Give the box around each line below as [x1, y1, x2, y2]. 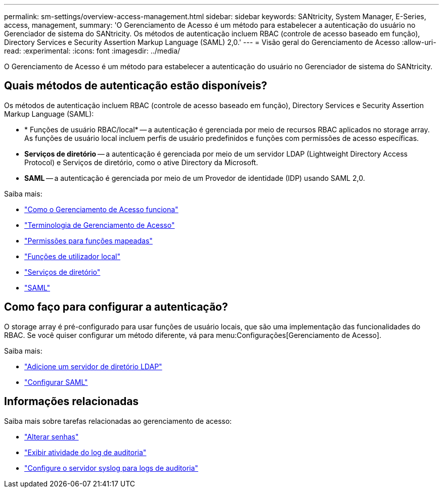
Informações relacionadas [4, 395, 139, 408]
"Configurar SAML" [24, 377, 88, 386]
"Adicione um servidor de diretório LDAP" [24, 362, 162, 371]
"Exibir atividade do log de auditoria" [24, 448, 147, 457]
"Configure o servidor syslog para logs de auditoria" [24, 463, 198, 472]
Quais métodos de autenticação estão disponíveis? [4, 79, 268, 92]
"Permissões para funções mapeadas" [24, 236, 153, 245]
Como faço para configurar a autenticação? [4, 301, 228, 314]
